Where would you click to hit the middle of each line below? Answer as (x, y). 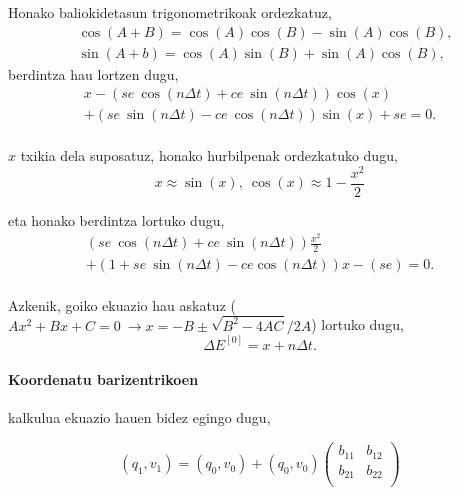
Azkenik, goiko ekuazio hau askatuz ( (122, 304)
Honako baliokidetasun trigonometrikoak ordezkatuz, (170, 12)
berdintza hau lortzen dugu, (93, 73)
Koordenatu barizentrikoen (103, 379)
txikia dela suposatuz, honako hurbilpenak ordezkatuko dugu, (209, 154)
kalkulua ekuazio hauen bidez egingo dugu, (139, 417)
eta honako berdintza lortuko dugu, (116, 219)
